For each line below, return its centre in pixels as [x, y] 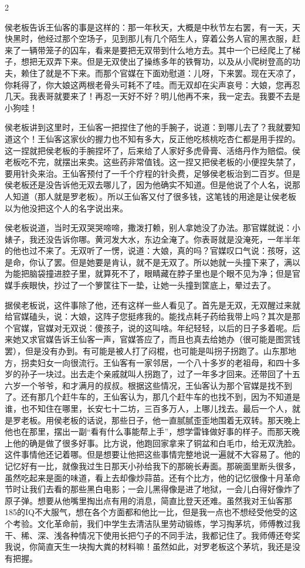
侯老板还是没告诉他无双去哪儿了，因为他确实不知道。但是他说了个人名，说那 [152, 185]
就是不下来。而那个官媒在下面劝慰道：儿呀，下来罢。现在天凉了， [173, 73]
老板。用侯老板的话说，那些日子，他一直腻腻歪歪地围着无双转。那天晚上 [160, 420]
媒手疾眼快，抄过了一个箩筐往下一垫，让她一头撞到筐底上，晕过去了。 [140, 285]
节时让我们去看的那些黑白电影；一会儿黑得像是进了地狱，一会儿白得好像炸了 [152, 489]
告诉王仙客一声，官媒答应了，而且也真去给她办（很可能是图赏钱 [177, 339]
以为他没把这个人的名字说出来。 [66, 208]
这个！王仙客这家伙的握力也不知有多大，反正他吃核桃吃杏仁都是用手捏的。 [156, 138]
